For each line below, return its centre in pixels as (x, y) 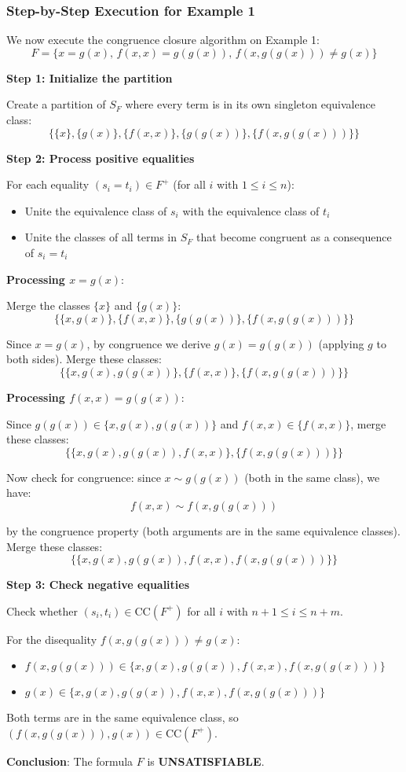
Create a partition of (56, 104)
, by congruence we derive (148, 343)
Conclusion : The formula (70, 761)
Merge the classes (48, 305)
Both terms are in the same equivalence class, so (123, 717)
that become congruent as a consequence (294, 237)
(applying (341, 343)
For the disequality (52, 639)
